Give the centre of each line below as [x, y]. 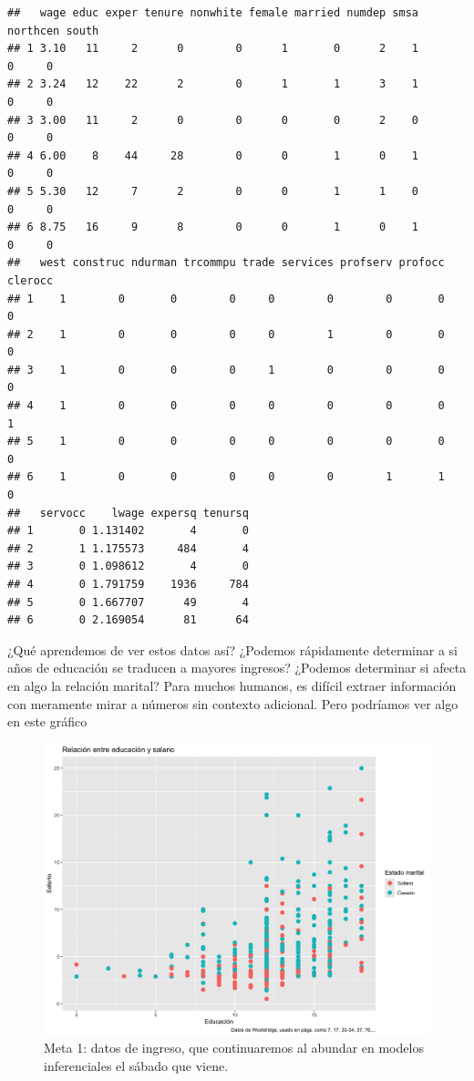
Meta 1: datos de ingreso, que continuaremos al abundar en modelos [234, 1048]
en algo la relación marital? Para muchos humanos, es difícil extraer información [232, 685]
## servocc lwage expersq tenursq [128, 513]
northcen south [53, 31]
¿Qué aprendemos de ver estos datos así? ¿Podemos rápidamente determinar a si [232, 649]
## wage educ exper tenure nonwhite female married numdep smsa [213, 13]
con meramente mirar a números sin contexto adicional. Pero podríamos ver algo [233, 703]
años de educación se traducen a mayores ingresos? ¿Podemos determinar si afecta [237, 668]
